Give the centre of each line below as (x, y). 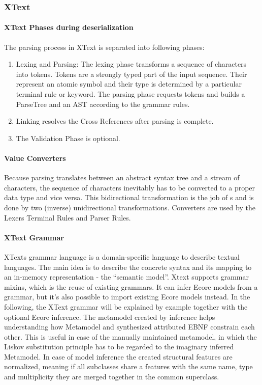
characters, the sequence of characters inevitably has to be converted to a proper (130, 187)
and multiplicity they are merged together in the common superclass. (112, 377)
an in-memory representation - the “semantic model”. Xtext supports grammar (126, 277)
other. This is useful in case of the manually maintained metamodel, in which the (130, 336)
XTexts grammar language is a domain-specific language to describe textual (122, 256)
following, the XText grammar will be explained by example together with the (126, 306)
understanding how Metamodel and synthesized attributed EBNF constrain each (129, 327)
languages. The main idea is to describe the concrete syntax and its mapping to (128, 267)
